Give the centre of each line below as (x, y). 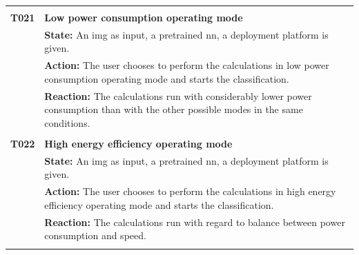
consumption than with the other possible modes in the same (174, 109)
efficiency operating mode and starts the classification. (159, 204)
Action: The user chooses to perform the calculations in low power (187, 65)
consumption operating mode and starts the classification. (167, 78)
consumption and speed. (95, 235)
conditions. (67, 122)
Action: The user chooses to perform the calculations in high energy (190, 191)
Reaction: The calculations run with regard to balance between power (195, 222)
